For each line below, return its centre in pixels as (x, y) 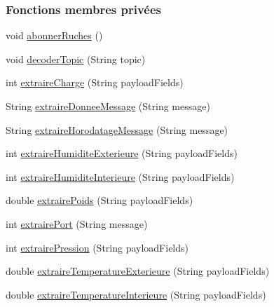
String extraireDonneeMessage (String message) (108, 106)
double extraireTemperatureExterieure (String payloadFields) (138, 271)
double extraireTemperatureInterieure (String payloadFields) (136, 294)
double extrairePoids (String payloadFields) (100, 200)
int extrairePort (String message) (77, 223)
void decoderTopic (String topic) (76, 59)
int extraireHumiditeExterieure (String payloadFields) (122, 153)
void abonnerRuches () (54, 35)
